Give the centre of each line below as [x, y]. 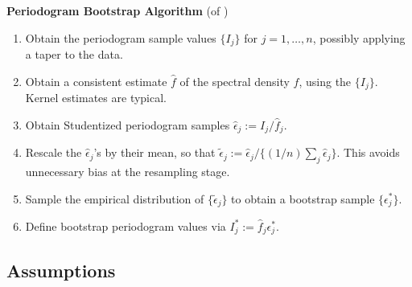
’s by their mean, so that [154, 152]
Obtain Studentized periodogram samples [128, 124]
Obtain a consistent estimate [96, 81]
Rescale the [54, 152]
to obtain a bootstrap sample [303, 198]
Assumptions [61, 270]
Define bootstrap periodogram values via [126, 225]
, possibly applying [359, 37]
